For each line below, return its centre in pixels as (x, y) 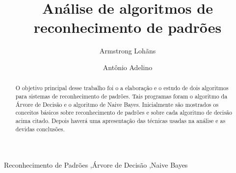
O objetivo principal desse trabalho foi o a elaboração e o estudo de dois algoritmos (122, 88)
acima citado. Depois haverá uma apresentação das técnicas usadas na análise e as (120, 120)
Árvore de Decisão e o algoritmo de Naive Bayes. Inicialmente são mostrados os (117, 104)
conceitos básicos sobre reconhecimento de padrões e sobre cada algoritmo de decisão (124, 112)
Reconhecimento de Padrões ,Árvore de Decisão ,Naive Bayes (96, 165)
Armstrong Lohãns (128, 51)
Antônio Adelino (128, 67)
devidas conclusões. (40, 129)
